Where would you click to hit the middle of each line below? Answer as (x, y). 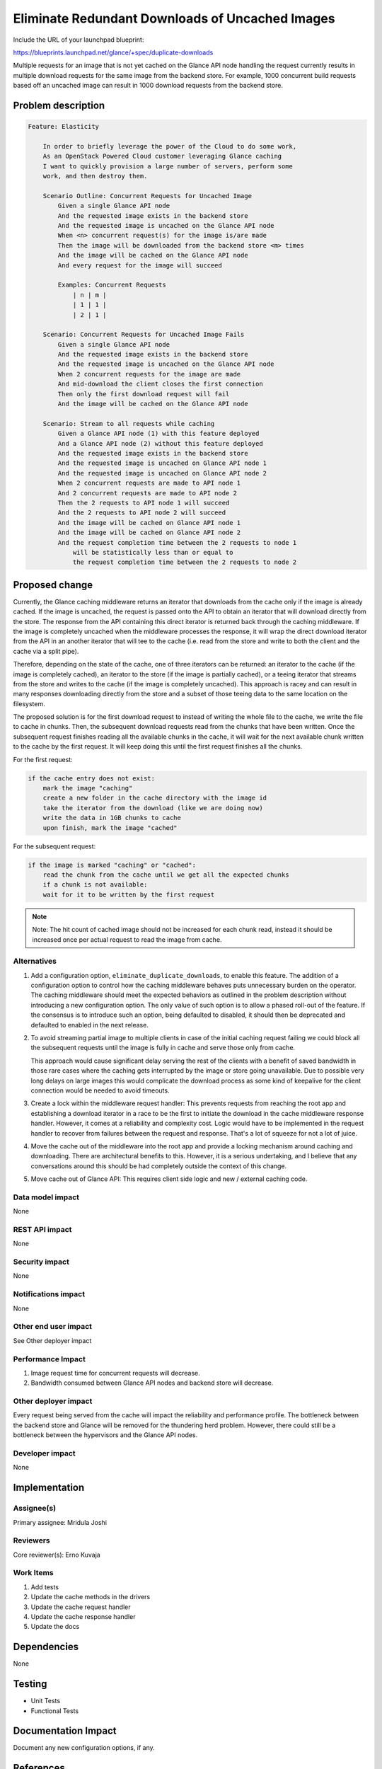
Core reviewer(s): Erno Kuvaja (57, 1555)
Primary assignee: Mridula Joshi (60, 1522)
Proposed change (53, 585)
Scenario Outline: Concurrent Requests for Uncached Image (147, 196)
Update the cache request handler (81, 1607)
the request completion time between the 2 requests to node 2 (185, 562)
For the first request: (43, 759)
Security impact (41, 1262)
